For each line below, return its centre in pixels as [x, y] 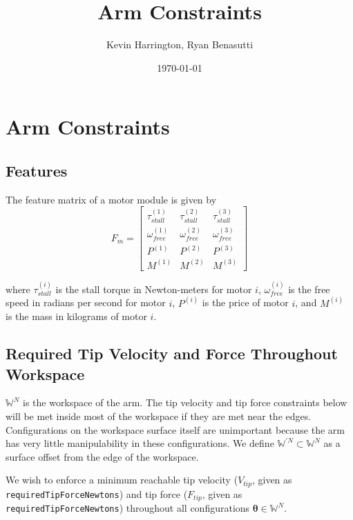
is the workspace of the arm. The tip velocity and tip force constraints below [185, 402]
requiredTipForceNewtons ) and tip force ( [97, 493]
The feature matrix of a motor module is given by [111, 199]
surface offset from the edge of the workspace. [102, 456]
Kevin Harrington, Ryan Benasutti [180, 44]
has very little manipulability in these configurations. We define [140, 443]
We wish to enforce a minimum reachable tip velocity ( [122, 480]
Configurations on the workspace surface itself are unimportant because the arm [175, 429]
